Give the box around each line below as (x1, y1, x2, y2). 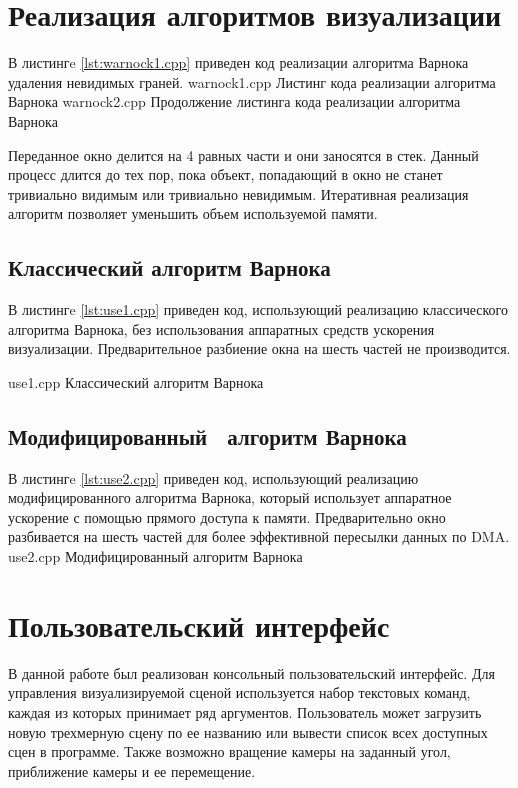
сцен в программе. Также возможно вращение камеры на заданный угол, (8, 741, 451, 762)
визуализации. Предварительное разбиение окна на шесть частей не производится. (8, 338, 511, 359)
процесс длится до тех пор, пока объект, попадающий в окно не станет (8, 164, 443, 185)
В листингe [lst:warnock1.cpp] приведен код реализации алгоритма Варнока (8, 52, 469, 73)
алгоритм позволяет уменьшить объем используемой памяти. (8, 203, 378, 224)
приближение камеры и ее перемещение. (8, 760, 256, 781)
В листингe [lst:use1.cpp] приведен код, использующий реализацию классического (8, 299, 508, 320)
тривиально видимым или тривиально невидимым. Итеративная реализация (8, 183, 469, 204)
